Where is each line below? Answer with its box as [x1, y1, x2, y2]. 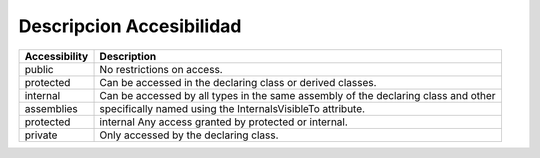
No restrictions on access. [99, 62, 224, 76]
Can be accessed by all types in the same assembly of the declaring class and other [99, 88, 496, 102]
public [24, 62, 54, 76]
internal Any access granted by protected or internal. [99, 115, 349, 129]
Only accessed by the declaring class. [99, 128, 279, 142]
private [24, 128, 58, 142]
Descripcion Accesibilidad [18, 15, 242, 37]
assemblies [24, 101, 79, 115]
